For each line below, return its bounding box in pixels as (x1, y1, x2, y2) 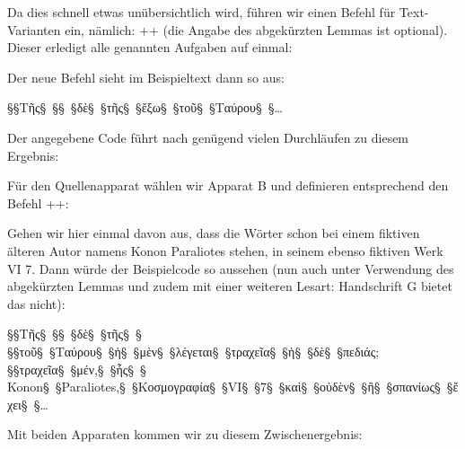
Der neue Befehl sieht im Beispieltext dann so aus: (7, 67, 285, 86)
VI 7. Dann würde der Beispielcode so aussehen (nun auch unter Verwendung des (7, 259, 454, 277)
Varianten (7, 20, 61, 39)
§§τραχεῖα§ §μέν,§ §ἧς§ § (7, 359, 146, 378)
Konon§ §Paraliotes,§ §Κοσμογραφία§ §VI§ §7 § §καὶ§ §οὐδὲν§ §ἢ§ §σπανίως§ (7, 377, 441, 396)
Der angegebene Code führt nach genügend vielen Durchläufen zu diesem (7, 128, 409, 146)
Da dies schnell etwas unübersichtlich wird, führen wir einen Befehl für (7, 3, 396, 21)
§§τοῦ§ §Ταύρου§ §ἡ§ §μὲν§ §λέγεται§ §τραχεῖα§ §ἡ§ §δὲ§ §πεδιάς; (7, 341, 380, 360)
